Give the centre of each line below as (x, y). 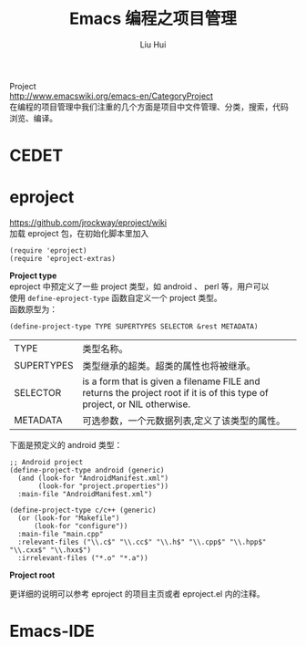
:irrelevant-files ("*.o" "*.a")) (83, 558)
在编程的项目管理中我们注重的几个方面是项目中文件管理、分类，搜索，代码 (149, 107)
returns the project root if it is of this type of (175, 393)
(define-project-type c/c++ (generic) (83, 511)
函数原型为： (33, 309)
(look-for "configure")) (81, 526)
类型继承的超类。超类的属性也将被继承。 (168, 366)
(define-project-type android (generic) (87, 471)
